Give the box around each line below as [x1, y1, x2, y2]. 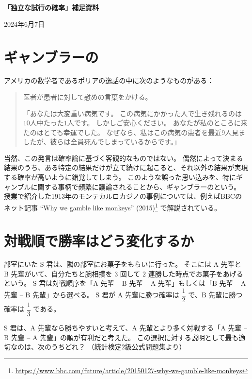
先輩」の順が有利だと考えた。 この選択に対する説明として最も [40, 332, 239, 342]
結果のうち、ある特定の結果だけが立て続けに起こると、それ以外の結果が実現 [4, 162, 248, 172]
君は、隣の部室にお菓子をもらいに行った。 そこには [46, 259, 211, 269]
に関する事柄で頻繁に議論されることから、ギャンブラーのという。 [31, 181, 241, 191]
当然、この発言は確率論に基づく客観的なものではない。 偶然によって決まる [4, 153, 243, 163]
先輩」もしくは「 [157, 278, 212, 288]
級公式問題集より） [125, 342, 186, 352]
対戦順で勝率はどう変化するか [4, 231, 194, 251]
